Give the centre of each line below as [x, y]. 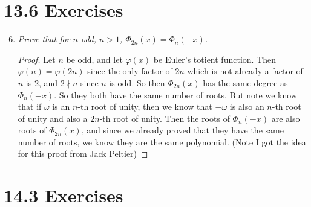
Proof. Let [37, 59]
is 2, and [42, 82]
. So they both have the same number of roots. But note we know [175, 94]
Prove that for [44, 39]
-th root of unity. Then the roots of [165, 118]
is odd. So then [137, 82]
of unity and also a [53, 118]
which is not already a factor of [245, 71]
